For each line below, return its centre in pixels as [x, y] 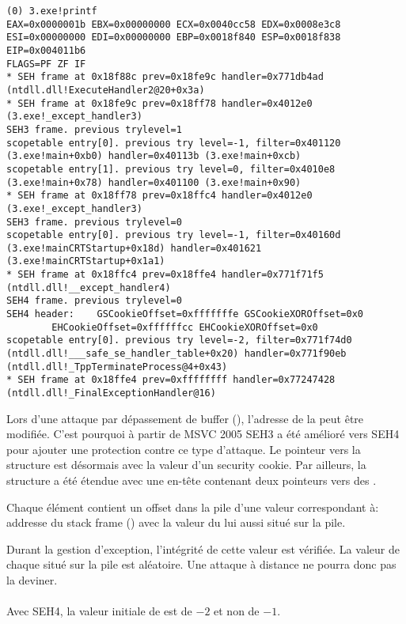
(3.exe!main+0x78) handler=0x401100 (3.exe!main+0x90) [154, 182]
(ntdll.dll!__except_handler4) [89, 287]
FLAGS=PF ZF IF [46, 64]
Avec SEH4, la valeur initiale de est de [99, 611]
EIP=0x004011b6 [46, 50]
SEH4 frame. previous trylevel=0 [94, 301]
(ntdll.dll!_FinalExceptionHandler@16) [111, 393]
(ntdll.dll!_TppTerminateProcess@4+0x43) [117, 367]
